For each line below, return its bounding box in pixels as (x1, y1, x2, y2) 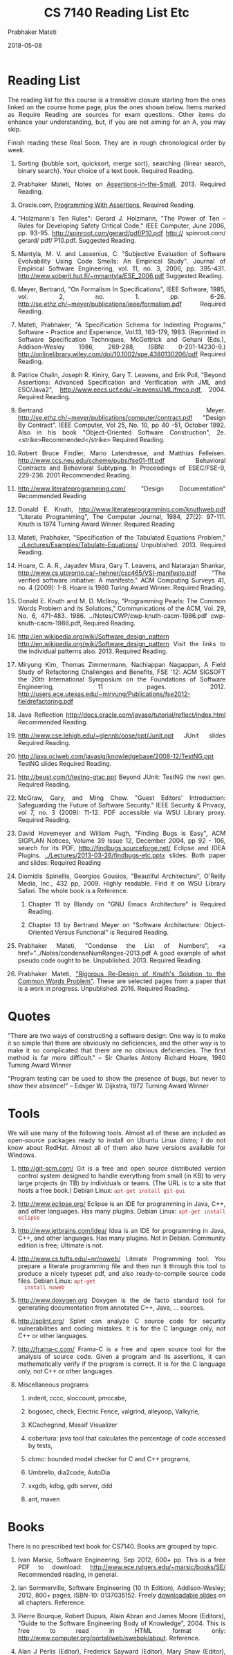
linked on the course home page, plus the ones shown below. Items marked (8, 102, 226, 111)
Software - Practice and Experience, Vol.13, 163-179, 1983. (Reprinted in (17, 327, 226, 336)
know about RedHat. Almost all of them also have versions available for (8, 1143, 226, 1151)
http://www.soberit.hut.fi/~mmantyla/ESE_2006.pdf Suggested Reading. (17, 271, 224, 280)
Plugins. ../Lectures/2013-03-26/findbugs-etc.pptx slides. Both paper (17, 851, 226, 859)
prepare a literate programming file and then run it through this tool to (17, 1261, 226, 1270)
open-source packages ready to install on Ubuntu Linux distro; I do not (8, 1136, 226, 1144)
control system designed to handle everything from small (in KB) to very (17, 1171, 226, 1180)
